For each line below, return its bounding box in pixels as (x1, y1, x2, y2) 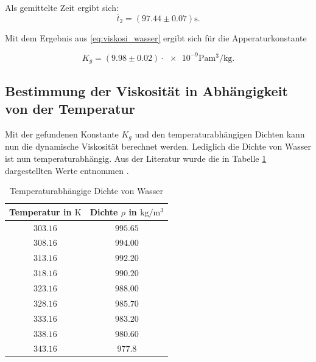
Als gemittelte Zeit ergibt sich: (5, 1, 119, 13)
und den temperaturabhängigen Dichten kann (135, 127, 305, 140)
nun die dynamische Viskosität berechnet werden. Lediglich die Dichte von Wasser (5, 140, 311, 153)
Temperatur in (9, 205, 72, 218)
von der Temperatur (5, 99, 135, 118)
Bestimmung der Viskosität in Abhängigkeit (5, 81, 288, 100)
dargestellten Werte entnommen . (5, 164, 129, 176)
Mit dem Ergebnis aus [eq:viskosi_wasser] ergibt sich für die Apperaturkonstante (5, 31, 307, 44)
